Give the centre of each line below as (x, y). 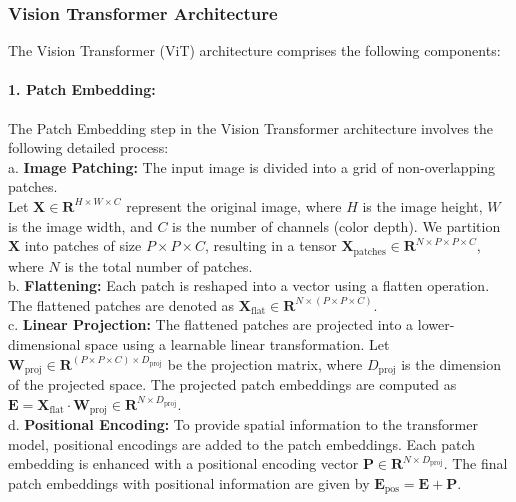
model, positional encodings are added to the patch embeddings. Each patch (242, 443)
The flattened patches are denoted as (121, 304)
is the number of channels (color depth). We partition (336, 225)
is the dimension (451, 363)
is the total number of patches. (158, 265)
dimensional (44, 344)
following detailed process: (88, 147)
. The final (475, 463)
